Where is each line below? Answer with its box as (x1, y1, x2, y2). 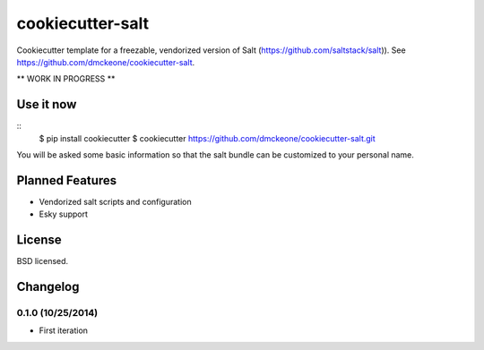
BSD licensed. (16, 256, 69, 267)
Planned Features (16, 173, 117, 188)
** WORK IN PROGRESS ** (16, 73, 116, 84)
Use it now (16, 97, 77, 112)
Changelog (16, 279, 80, 295)
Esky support (39, 209, 89, 219)
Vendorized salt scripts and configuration (39, 196, 192, 207)
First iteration (39, 325, 89, 336)
